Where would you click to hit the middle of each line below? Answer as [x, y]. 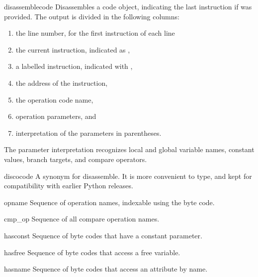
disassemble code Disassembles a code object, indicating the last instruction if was [128, 6]
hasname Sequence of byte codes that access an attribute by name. [106, 269]
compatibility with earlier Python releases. [69, 186]
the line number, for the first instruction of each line [95, 33]
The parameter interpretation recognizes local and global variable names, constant [129, 149]
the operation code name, [54, 99]
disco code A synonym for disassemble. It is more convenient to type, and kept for [128, 176]
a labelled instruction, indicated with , [74, 66]
